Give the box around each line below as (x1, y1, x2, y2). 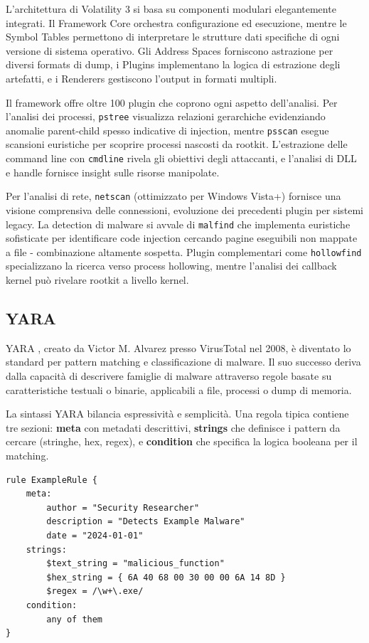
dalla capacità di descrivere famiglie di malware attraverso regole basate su (6, 368, 332, 383)
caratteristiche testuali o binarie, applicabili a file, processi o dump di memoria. (6, 382, 352, 397)
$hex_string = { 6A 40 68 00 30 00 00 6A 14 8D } (46, 572, 286, 583)
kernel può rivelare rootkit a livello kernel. (6, 272, 189, 287)
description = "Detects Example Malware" (46, 516, 245, 527)
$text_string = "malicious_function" (46, 558, 225, 569)
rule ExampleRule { (6, 474, 97, 485)
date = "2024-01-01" (46, 530, 144, 541)
